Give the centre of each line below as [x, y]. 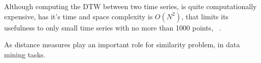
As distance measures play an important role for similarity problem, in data [122, 44]
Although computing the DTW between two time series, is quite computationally [130, 6]
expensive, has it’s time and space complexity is [78, 16]
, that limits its [205, 16]
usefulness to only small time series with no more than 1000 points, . [113, 27]
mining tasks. [25, 54]
